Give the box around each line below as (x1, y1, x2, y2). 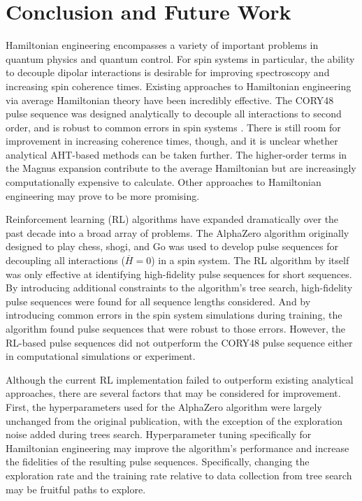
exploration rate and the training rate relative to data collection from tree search (6, 467, 352, 482)
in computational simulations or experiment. (6, 349, 196, 363)
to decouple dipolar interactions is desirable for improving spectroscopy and (6, 65, 330, 80)
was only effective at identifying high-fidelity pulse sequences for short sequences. (6, 266, 352, 281)
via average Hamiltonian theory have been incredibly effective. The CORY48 (6, 92, 334, 107)
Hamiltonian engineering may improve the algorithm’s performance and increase (6, 440, 349, 455)
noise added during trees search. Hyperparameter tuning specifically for (6, 427, 312, 442)
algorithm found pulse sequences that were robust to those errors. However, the (6, 321, 346, 335)
